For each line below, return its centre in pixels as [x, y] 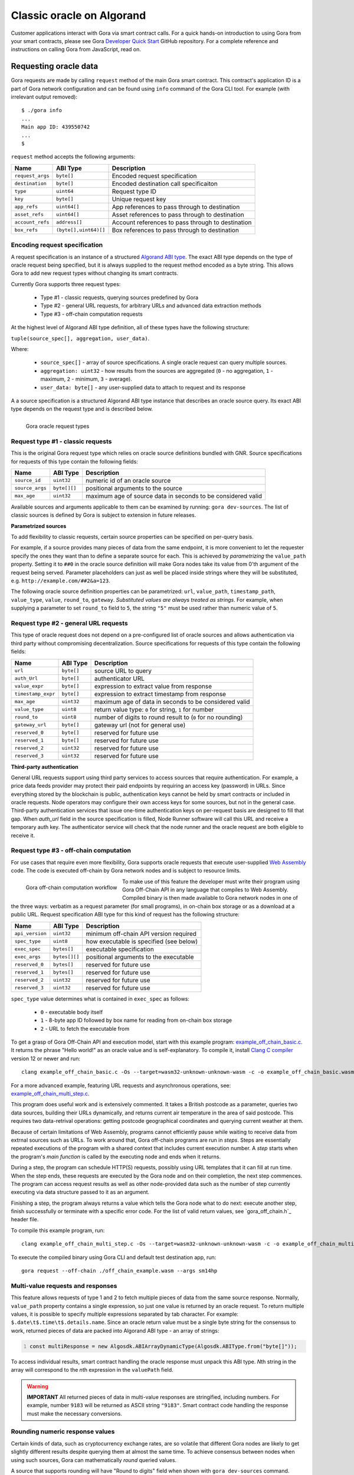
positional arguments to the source [134, 488]
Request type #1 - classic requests [61, 441]
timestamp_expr [35, 694]
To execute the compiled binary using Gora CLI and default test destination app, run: [114, 1257]
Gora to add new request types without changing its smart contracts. [95, 273]
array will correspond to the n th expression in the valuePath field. [92, 1370]
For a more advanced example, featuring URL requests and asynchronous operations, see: [121, 1085]
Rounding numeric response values [63, 1432]
